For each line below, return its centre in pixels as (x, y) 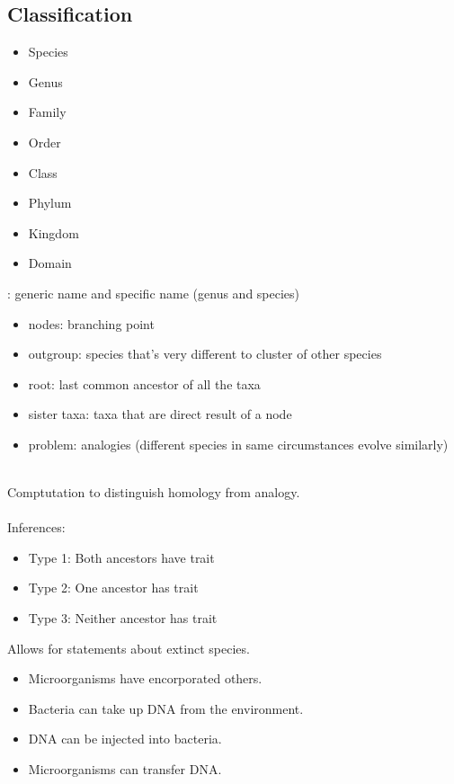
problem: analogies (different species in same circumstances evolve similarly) (238, 444)
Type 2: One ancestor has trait (113, 588)
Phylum (50, 203)
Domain (50, 263)
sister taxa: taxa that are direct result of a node (160, 414)
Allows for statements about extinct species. (129, 648)
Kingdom (53, 232)
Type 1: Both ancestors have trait (121, 557)
